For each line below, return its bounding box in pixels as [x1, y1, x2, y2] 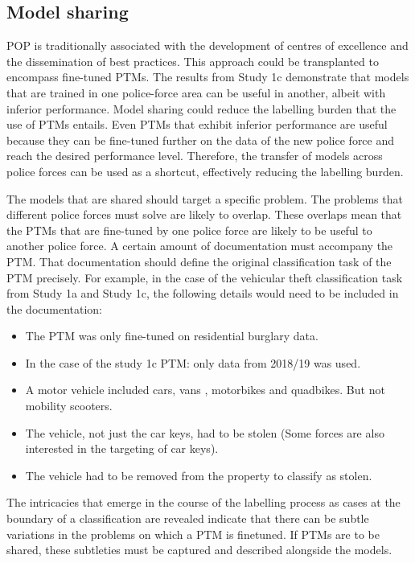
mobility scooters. [25, 397, 113, 414]
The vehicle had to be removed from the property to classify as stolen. [25, 466, 372, 483]
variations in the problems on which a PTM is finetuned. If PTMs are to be [6, 525, 380, 542]
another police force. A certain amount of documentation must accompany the [6, 237, 393, 254]
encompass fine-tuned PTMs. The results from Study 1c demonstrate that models [6, 68, 409, 85]
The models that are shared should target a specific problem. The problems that [6, 190, 403, 207]
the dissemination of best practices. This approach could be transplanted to [6, 52, 379, 69]
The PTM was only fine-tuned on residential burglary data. [25, 327, 318, 344]
